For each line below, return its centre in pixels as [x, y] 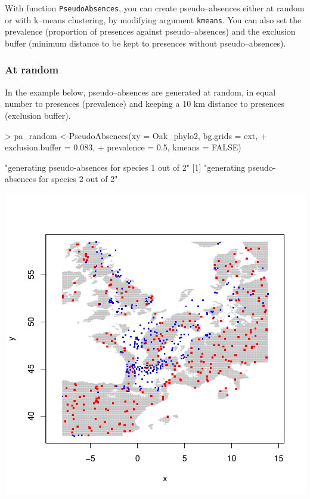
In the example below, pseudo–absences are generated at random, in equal [140, 92]
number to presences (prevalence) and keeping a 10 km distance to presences [145, 104]
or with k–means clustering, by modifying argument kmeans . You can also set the [153, 19]
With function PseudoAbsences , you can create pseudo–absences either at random [155, 8]
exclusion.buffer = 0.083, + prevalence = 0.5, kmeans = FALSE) [123, 147]
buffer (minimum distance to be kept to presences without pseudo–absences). [145, 43]
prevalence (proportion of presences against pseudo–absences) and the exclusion [150, 31]
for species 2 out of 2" [78, 179]
